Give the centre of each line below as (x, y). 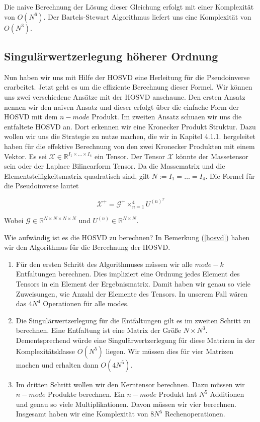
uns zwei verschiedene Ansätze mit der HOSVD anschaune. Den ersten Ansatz (125, 96)
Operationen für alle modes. (86, 303)
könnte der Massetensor (212, 156)
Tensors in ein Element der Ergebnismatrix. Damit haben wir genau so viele (133, 284)
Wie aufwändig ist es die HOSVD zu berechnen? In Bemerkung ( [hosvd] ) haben (127, 237)
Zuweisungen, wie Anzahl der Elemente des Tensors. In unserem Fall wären (132, 293)
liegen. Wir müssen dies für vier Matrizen (170, 351)
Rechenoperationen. (195, 414)
